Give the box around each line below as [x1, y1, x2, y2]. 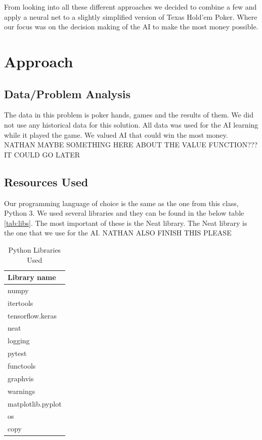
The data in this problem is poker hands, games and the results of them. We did [4, 109, 253, 120]
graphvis [8, 373, 34, 383]
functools [8, 361, 36, 371]
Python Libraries [8, 244, 61, 255]
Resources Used [4, 174, 89, 189]
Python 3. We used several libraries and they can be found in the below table [4, 208, 244, 218]
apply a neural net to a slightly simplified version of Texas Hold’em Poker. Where [4, 11, 257, 22]
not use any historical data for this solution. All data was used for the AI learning [4, 119, 258, 130]
